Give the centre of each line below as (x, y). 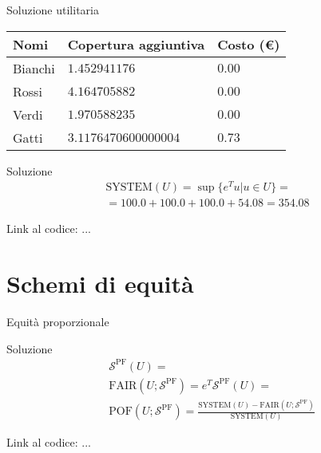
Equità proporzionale (58, 322)
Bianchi (34, 68)
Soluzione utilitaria (53, 10)
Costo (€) (249, 44)
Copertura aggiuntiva (136, 44)
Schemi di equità (100, 284)
